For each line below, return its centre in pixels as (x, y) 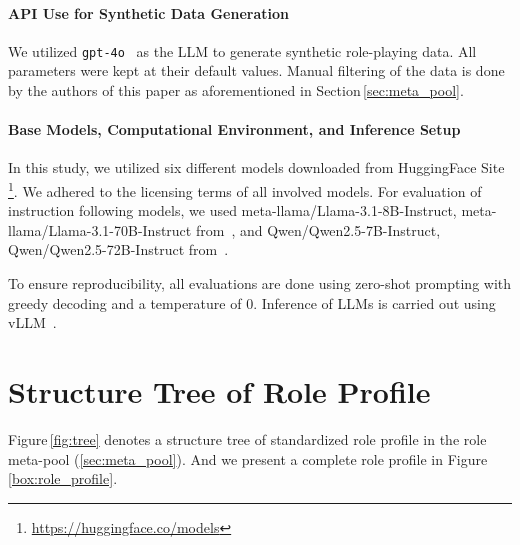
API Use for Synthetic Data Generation (149, 12)
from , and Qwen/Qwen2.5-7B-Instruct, (318, 229)
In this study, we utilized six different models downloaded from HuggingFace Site (256, 167)
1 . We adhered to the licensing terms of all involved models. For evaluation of (245, 189)
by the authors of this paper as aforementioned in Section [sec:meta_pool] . (236, 90)
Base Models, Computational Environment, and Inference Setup (234, 129)
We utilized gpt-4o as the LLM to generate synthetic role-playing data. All (242, 50)
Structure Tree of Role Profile (219, 391)
